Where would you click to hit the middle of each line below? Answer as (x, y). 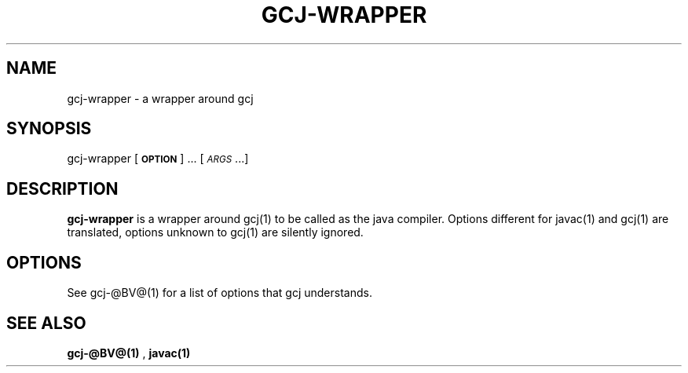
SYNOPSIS (49, 129)
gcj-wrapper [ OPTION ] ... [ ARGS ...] (158, 159)
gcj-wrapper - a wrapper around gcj (160, 98)
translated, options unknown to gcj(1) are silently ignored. (215, 232)
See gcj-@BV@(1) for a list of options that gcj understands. (220, 293)
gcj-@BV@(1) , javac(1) (129, 353)
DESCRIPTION (62, 188)
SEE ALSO (46, 323)
